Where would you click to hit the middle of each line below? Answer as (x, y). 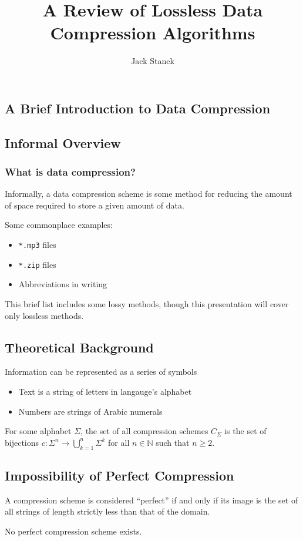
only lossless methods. (44, 315)
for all (119, 442)
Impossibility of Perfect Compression (119, 475)
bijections (22, 442)
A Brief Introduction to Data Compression (138, 108)
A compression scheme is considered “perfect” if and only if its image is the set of (151, 500)
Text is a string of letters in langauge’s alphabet (105, 391)
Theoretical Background (79, 347)
